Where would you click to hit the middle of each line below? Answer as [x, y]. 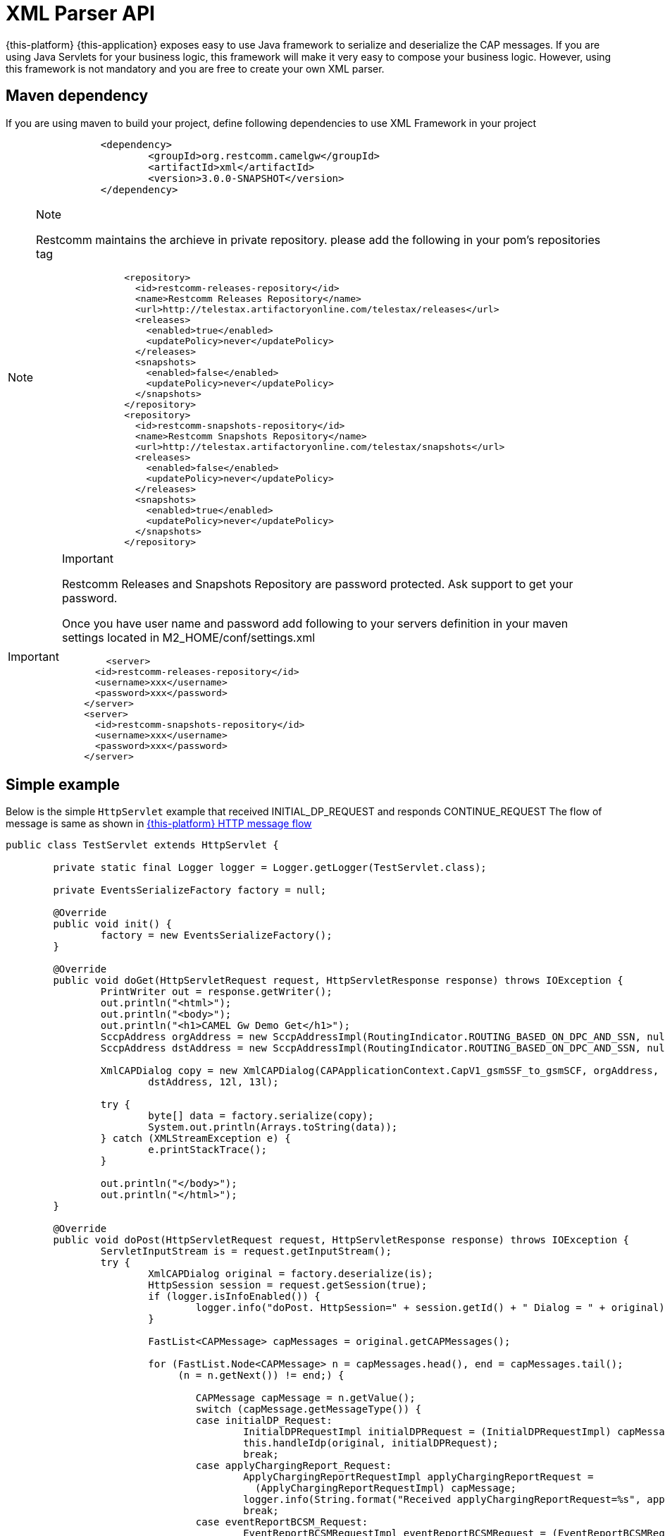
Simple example [63, 785]
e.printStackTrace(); [207, 1150]
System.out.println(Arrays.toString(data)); [273, 1127]
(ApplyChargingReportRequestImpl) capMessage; [386, 1488]
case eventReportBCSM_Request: [282, 1522]
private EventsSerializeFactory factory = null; [190, 890]
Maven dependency [77, 96]
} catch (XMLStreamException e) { [195, 1139]
